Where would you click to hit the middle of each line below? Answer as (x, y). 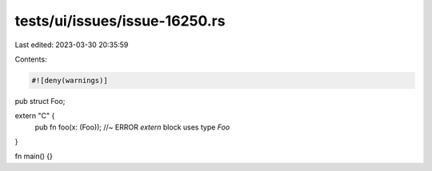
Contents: (31, 59)
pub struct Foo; (40, 101)
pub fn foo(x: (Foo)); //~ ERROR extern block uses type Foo (132, 127)
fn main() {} (34, 157)
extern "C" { (35, 116)
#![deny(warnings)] (70, 80)
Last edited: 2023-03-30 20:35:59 (72, 45)
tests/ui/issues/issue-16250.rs (120, 21)
